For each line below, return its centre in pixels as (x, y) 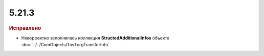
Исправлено (25, 28)
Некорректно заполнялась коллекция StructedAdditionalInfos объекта (95, 38)
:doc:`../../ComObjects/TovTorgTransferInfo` (65, 45)
